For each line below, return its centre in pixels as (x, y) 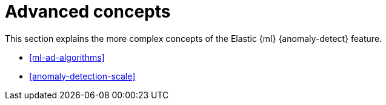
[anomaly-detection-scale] (82, 76)
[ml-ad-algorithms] (67, 57)
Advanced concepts (88, 12)
